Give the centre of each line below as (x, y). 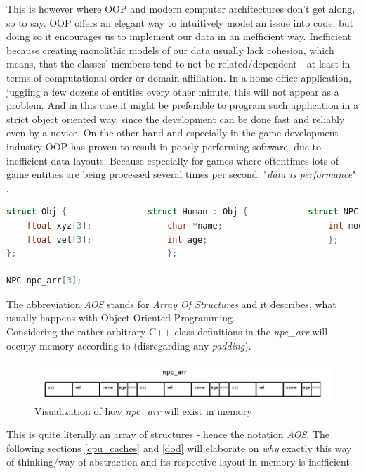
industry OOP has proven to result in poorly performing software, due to (164, 146)
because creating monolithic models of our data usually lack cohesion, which (170, 50)
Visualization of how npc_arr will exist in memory (143, 410)
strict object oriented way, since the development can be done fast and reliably (176, 118)
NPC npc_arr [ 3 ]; (44, 281)
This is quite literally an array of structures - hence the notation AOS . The (168, 434)
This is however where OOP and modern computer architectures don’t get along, (181, 8)
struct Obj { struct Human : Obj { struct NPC (183, 212)
